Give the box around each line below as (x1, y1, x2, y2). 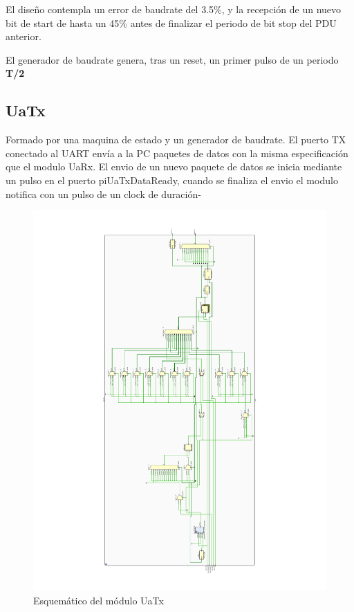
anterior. (6, 29, 41, 44)
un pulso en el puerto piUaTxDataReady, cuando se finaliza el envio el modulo (6, 172, 338, 187)
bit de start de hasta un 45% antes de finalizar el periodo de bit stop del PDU (6, 15, 337, 30)
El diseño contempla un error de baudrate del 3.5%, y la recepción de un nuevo (6, 2, 342, 16)
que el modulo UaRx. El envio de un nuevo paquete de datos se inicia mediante (6, 159, 342, 174)
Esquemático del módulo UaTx (33, 593, 164, 607)
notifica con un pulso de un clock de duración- (6, 186, 201, 201)
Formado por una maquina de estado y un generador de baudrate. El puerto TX (6, 132, 346, 147)
